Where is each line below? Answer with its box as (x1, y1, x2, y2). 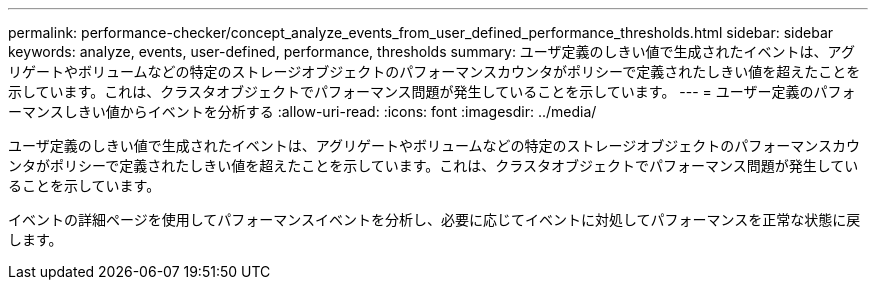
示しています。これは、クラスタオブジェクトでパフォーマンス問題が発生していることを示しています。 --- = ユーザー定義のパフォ (8, 83, 856, 100)
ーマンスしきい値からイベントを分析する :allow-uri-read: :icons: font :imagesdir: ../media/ (8, 103, 597, 120)
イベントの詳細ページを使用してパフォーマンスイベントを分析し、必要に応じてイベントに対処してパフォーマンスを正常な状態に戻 (8, 211, 861, 228)
